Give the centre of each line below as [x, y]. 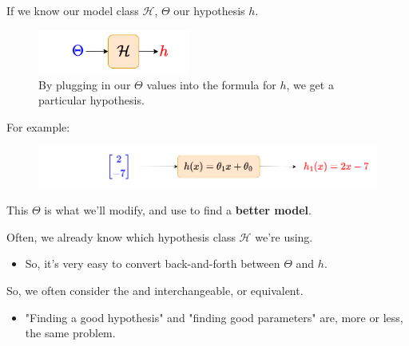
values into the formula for [211, 84]
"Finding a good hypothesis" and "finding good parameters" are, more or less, [214, 317]
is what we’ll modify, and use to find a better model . [178, 210]
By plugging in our [85, 84]
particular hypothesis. [91, 100]
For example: [38, 126]
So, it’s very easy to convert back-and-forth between [153, 263]
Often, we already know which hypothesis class [121, 236]
